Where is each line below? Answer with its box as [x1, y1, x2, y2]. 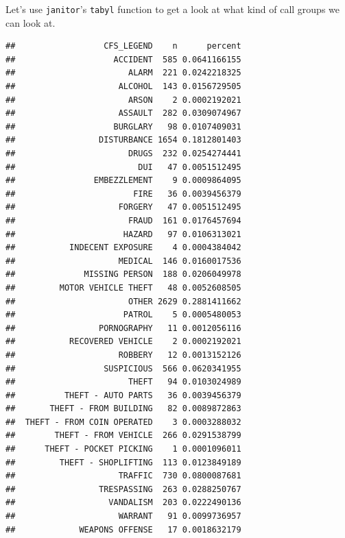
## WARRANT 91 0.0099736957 [5, 511, 241, 522]
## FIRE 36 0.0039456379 [5, 188, 241, 199]
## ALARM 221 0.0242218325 [5, 68, 241, 78]
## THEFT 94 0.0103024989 [5, 377, 241, 387]
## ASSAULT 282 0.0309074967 [5, 108, 241, 119]
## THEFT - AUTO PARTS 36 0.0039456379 [5, 390, 241, 400]
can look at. [5, 15, 56, 29]
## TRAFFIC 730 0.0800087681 [5, 471, 241, 481]
